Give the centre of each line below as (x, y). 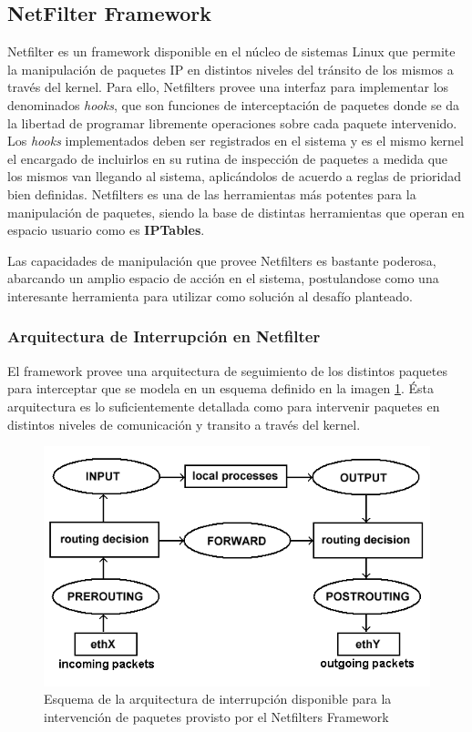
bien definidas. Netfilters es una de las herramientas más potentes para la (212, 193)
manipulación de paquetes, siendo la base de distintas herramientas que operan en (236, 212)
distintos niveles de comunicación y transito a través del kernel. (184, 424)
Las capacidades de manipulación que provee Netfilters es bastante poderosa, (222, 260)
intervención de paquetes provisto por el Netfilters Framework (216, 716)
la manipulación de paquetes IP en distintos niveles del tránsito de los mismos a (231, 69)
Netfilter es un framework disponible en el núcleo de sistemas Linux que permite (231, 51)
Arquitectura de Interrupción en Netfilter (164, 336)
